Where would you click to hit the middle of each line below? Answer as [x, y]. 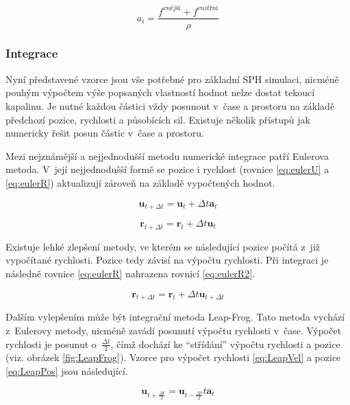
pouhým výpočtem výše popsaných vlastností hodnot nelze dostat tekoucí [160, 92]
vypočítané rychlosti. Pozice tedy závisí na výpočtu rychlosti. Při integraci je [167, 260]
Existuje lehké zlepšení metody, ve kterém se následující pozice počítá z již [163, 246]
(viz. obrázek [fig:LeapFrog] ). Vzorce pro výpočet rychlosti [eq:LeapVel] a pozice [173, 357]
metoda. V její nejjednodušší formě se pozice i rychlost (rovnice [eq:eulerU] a [167, 169]
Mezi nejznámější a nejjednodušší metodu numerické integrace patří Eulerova [167, 155]
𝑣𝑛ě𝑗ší [172, 8]
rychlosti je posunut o [51, 344]
